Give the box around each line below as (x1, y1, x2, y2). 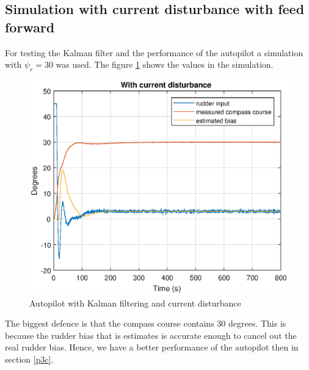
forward (5, 17, 55, 36)
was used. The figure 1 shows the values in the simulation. (56, 58, 274, 71)
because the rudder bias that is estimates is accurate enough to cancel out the (5, 328, 297, 341)
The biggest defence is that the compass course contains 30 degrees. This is (5, 317, 286, 330)
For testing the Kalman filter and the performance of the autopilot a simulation (5, 46, 304, 59)
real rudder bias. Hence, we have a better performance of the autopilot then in (5, 341, 299, 354)
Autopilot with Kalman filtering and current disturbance (29, 296, 241, 309)
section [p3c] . (5, 353, 54, 366)
